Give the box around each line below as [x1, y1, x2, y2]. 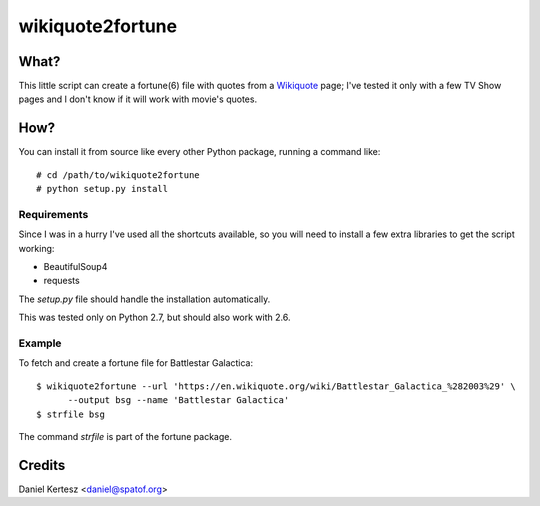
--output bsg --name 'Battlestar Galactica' [67, 395, 290, 406]
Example [18, 336, 62, 350]
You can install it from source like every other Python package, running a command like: [18, 146, 381, 158]
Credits [18, 456, 66, 474]
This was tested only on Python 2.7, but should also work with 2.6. [18, 311, 291, 324]
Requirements [18, 207, 89, 221]
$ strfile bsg [36, 408, 105, 420]
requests [43, 275, 80, 287]
